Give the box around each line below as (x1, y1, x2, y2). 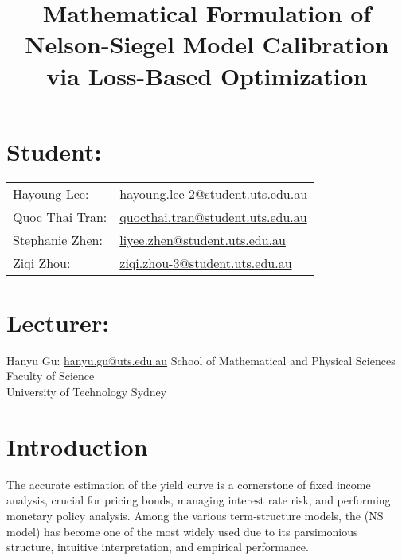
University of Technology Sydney (6, 383, 167, 399)
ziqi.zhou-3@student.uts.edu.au (119, 253, 292, 272)
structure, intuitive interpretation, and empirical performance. (6, 539, 309, 555)
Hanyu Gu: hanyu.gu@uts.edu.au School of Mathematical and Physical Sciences (6, 352, 396, 368)
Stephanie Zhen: (13, 230, 103, 249)
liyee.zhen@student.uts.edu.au (119, 230, 286, 249)
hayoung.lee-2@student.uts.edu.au (119, 184, 308, 203)
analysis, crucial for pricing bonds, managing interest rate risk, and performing (6, 492, 391, 508)
